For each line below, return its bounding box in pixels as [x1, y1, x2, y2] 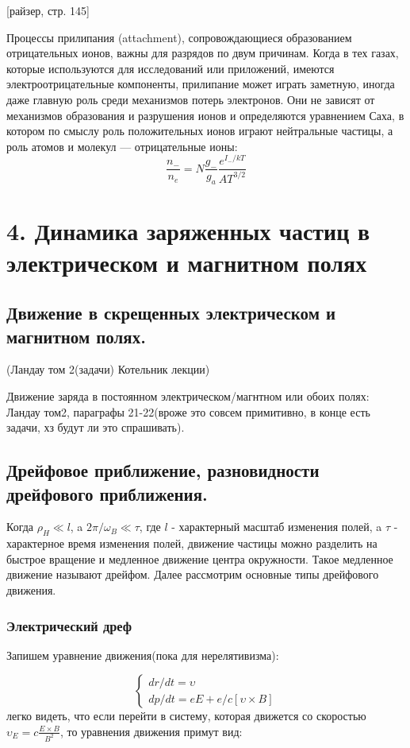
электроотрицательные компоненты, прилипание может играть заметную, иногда [6, 76, 395, 92]
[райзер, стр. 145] [6, 2, 90, 18]
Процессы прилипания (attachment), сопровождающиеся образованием [6, 29, 352, 45]
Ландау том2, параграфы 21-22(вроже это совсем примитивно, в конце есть [6, 403, 370, 420]
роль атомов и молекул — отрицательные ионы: [6, 138, 238, 154]
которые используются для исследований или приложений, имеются [6, 60, 335, 76]
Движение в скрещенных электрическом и [6, 300, 336, 325]
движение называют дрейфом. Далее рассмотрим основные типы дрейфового [6, 566, 379, 583]
